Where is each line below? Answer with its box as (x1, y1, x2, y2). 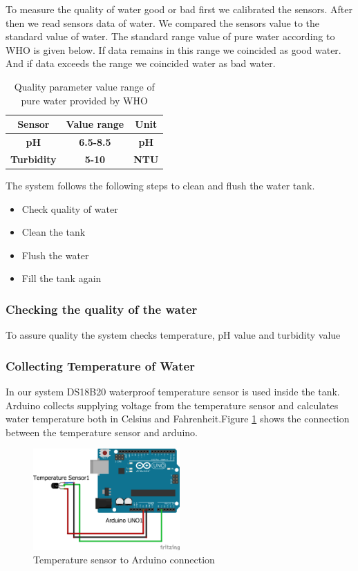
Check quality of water (21, 201, 118, 216)
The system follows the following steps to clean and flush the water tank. (6, 178, 315, 192)
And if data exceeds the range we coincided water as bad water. (6, 56, 276, 71)
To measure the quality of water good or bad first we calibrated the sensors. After (6, 2, 352, 16)
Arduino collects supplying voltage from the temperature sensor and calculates (6, 397, 339, 412)
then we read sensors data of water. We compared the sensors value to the (6, 15, 320, 30)
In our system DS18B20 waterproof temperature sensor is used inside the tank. (6, 384, 340, 398)
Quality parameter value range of (14, 79, 155, 93)
